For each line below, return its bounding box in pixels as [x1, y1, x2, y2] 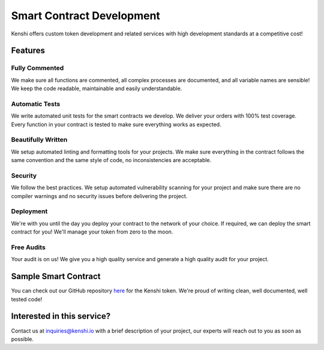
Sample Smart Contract [11, 271, 101, 282]
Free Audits [11, 243, 46, 252]
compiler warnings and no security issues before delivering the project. [11, 192, 188, 199]
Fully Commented [11, 64, 64, 72]
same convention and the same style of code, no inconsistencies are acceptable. [11, 157, 212, 164]
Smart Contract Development [11, 9, 160, 22]
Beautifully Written [11, 136, 68, 144]
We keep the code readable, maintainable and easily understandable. [11, 85, 182, 92]
